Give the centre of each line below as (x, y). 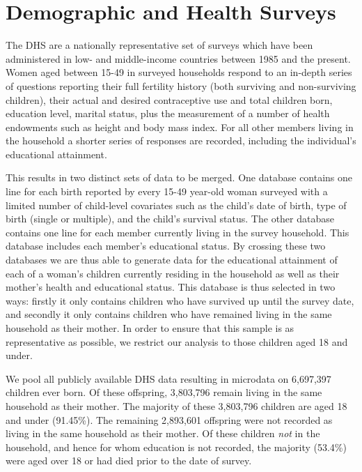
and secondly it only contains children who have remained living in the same (169, 314)
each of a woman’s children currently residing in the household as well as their (173, 273)
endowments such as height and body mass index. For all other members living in (180, 127)
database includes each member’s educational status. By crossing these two (166, 246)
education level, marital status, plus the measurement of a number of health (168, 113)
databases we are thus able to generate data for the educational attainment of (172, 260)
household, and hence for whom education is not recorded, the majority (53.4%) (176, 447)
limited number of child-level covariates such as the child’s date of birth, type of (176, 205)
